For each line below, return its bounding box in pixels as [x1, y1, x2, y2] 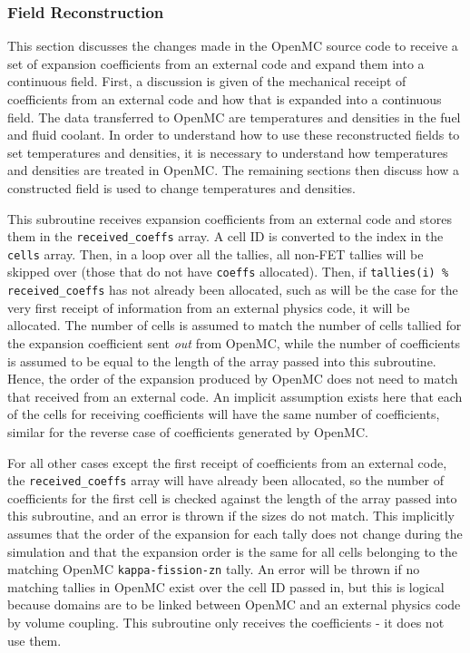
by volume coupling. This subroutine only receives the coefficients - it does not [7, 613, 445, 631]
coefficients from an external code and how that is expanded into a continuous [7, 90, 442, 108]
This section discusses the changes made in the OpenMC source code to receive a [7, 36, 458, 55]
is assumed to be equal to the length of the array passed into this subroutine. [7, 351, 436, 370]
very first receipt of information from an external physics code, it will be [7, 297, 410, 317]
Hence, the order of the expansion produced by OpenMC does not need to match [7, 369, 458, 388]
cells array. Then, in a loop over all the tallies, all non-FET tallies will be [7, 244, 424, 263]
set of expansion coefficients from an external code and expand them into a [7, 54, 425, 73]
